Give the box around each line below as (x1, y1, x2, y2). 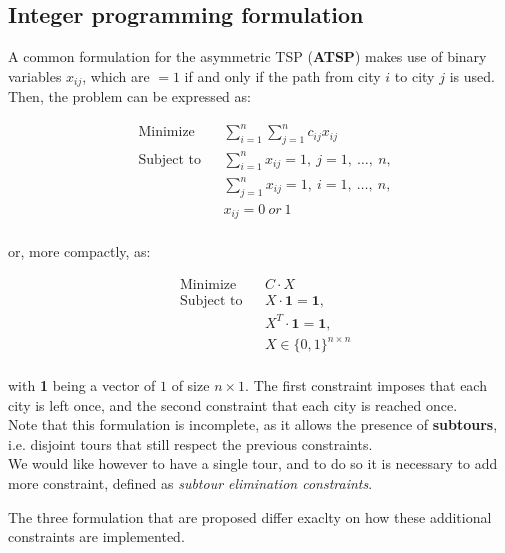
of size (171, 375, 210, 396)
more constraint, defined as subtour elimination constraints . (8, 473, 373, 494)
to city (394, 65, 435, 86)
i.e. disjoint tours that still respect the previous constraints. (8, 433, 373, 454)
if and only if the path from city (184, 65, 381, 86)
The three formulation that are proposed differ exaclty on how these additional (8, 506, 492, 527)
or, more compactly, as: (8, 241, 151, 262)
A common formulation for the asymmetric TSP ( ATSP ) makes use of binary (8, 46, 487, 67)
